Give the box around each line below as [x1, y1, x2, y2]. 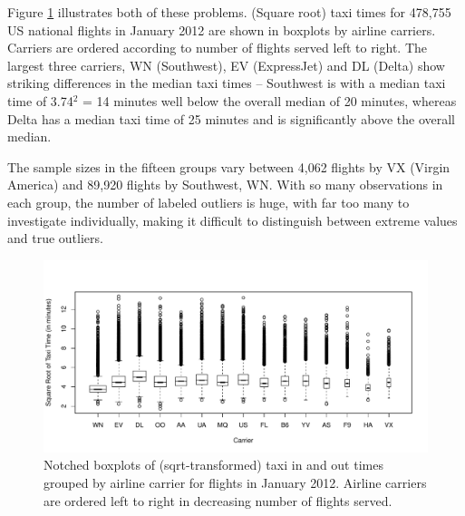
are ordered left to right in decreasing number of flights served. [44, 491, 392, 510]
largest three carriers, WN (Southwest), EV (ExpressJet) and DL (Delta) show [7, 55, 445, 74]
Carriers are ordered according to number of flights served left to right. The [7, 38, 428, 57]
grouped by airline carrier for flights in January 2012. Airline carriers [44, 472, 427, 492]
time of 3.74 [7, 91, 73, 110]
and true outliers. [7, 229, 103, 248]
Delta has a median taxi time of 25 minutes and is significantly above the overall [7, 109, 456, 128]
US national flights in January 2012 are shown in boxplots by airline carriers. [7, 20, 436, 39]
